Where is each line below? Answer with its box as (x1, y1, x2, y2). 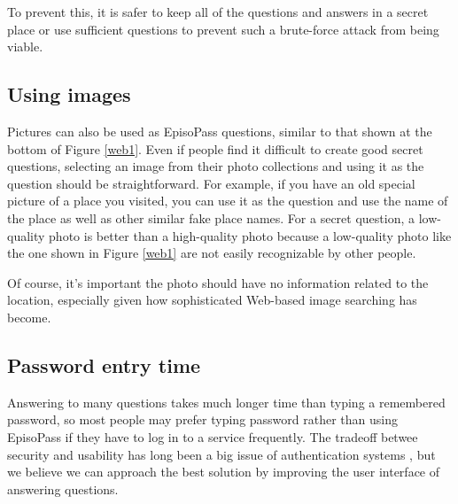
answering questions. (7, 479, 119, 498)
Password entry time (7, 351, 201, 378)
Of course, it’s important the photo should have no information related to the (7, 273, 429, 291)
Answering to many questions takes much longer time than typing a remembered (7, 392, 446, 411)
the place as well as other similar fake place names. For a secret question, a (7, 208, 415, 227)
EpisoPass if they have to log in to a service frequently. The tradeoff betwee (7, 427, 418, 446)
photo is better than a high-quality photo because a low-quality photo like (49, 226, 452, 244)
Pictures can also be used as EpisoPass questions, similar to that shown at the (7, 121, 432, 140)
